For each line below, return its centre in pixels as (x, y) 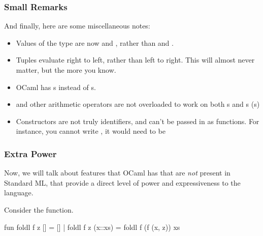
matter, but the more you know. (66, 70)
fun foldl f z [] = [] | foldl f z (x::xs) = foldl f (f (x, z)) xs (92, 227)
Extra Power (30, 153)
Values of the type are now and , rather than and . (95, 42)
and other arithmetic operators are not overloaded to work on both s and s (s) (138, 104)
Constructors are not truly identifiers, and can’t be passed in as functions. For (138, 121)
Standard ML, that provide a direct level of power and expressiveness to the (122, 182)
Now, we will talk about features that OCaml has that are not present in (117, 173)
